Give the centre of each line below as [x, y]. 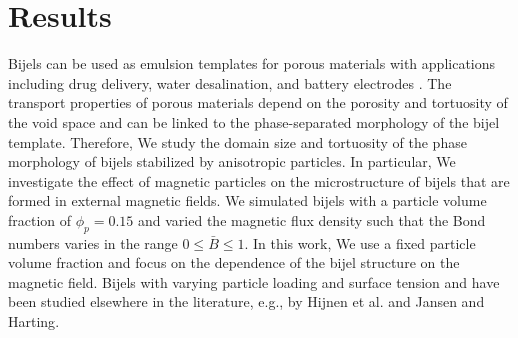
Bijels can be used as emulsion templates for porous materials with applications [252, 63]
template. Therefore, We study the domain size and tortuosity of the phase [237, 141]
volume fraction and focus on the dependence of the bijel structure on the [234, 262]
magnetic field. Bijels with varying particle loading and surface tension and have [254, 281]
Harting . [34, 321]
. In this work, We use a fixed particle [360, 242]
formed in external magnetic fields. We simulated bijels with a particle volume [247, 200]
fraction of [40, 219]
